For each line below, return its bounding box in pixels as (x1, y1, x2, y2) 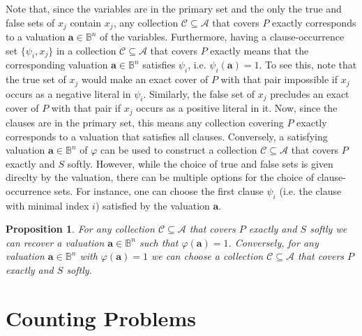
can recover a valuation (6, 235, 105, 249)
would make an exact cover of (82, 72, 209, 87)
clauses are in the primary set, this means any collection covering (6, 115, 284, 129)
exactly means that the (210, 43, 309, 57)
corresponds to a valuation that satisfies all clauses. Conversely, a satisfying (6, 129, 328, 143)
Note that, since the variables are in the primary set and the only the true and (6, 1, 342, 15)
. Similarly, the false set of (143, 86, 255, 101)
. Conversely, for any (228, 235, 319, 249)
